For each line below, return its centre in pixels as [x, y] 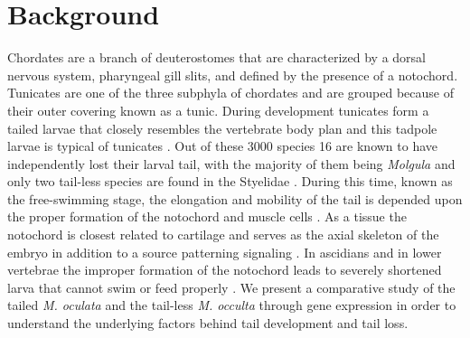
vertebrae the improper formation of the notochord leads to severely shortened [225, 270]
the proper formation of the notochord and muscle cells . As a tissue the [207, 216]
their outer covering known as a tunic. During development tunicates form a [218, 110]
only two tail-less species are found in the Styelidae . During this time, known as [230, 181]
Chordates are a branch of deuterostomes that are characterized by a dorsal [216, 57]
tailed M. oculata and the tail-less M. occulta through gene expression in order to [232, 305]
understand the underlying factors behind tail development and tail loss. [208, 323]
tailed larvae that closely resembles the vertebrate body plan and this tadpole [222, 128]
